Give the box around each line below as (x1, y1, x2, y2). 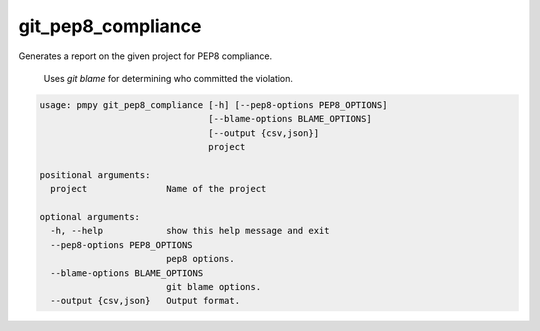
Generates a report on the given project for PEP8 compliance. (18, 50, 273, 62)
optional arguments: (39, 211, 140, 223)
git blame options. (165, 281, 262, 292)
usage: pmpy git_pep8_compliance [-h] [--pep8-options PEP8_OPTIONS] (39, 99, 388, 110)
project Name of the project (50, 183, 267, 195)
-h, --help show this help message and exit (50, 225, 330, 237)
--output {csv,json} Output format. (50, 295, 240, 307)
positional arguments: (39, 169, 151, 180)
